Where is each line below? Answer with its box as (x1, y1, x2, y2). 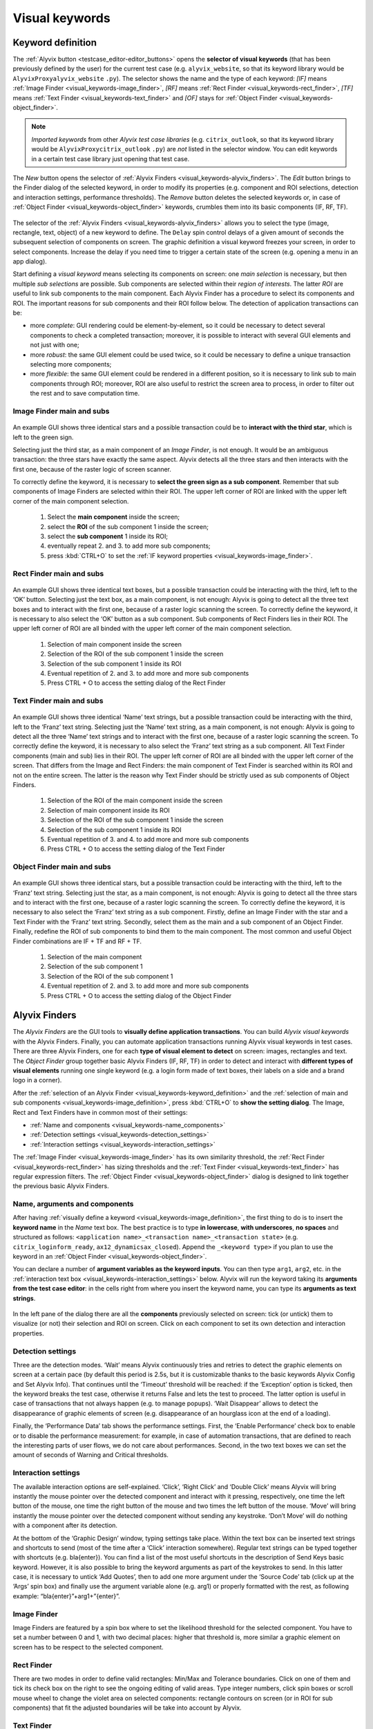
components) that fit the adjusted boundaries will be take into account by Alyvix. (12, 1703, 242, 1712)
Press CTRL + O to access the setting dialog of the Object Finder (47, 991, 232, 999)
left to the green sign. (12, 433, 74, 441)
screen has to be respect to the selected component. (12, 1643, 164, 1651)
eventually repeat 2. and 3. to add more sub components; (47, 542, 211, 550)
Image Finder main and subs (12, 406, 110, 416)
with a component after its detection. (12, 1522, 117, 1530)
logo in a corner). (12, 1076, 62, 1084)
